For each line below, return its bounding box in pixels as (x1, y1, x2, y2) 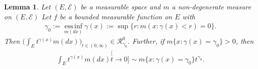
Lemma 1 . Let (4, 1, 51, 11)
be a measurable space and (80, 1, 161, 11)
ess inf (64, 23, 83, 30)
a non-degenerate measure (172, 1, 251, 11)
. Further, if (127, 36, 165, 46)
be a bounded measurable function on (59, 11, 172, 21)
